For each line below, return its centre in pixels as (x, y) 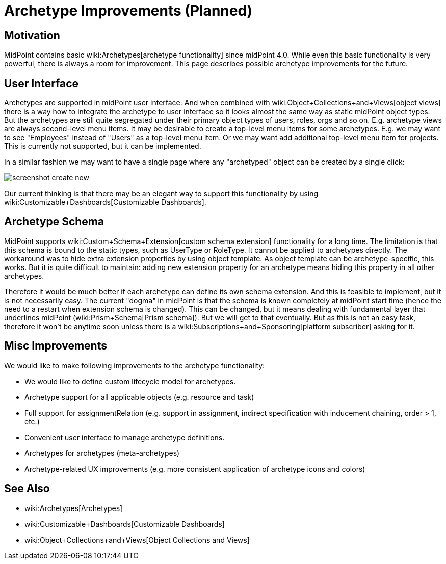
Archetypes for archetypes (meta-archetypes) (102, 453)
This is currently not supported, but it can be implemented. (103, 146)
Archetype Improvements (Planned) (128, 11)
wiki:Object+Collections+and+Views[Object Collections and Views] (137, 540)
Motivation (32, 35)
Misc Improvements (56, 346)
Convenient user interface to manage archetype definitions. (125, 437)
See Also (27, 489)
